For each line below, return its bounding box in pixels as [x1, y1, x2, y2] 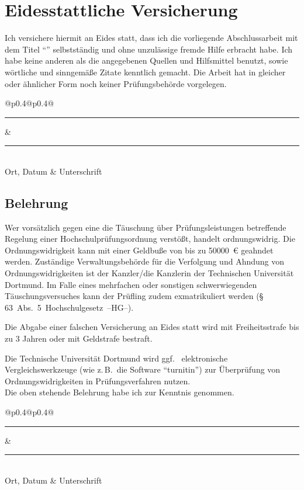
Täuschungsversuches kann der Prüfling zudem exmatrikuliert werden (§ [5, 290, 264, 302]
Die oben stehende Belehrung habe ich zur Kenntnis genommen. [5, 386, 234, 398]
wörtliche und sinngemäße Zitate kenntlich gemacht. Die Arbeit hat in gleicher [5, 65, 286, 78]
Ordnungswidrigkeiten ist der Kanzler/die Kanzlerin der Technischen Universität [5, 267, 294, 279]
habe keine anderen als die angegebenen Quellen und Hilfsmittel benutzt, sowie [5, 54, 288, 67]
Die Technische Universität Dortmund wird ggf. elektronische [5, 352, 228, 364]
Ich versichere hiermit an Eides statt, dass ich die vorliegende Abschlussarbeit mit [5, 32, 298, 44]
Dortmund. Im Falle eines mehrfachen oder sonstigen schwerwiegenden [5, 278, 257, 290]
